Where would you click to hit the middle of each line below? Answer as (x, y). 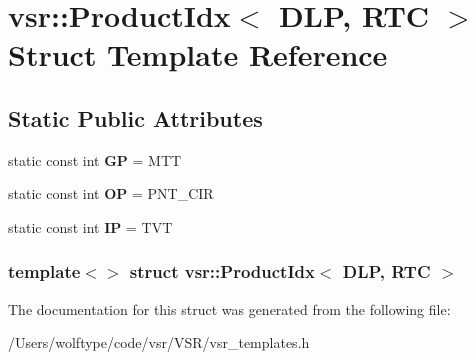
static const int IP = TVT (90, 226)
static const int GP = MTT (95, 159)
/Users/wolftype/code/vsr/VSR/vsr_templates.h (159, 342)
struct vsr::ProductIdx (222, 271)
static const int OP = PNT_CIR (111, 193)
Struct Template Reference (198, 54)
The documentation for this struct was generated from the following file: (229, 308)
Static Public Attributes (135, 117)
